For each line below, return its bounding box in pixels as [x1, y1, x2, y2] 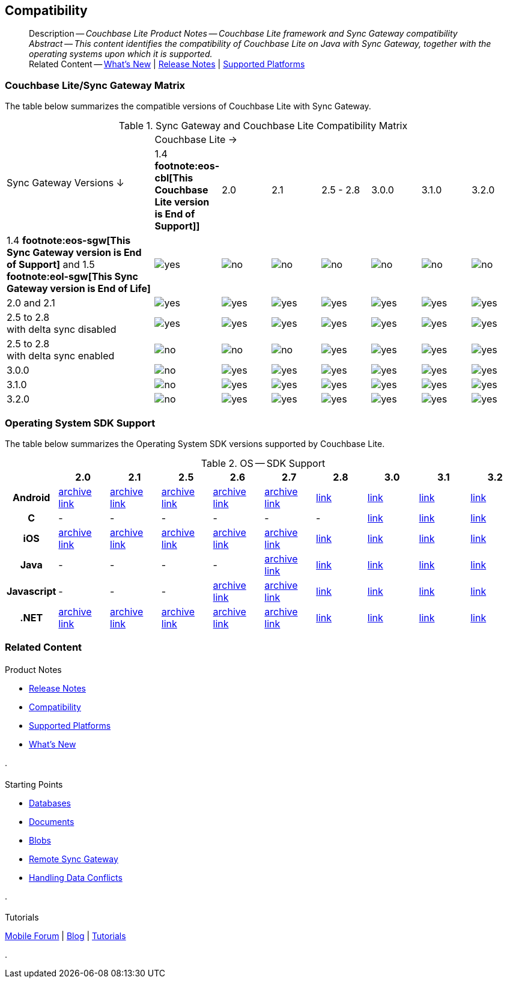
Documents [29, 816, 74, 827]
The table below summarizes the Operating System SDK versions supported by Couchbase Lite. [5, 438, 385, 449]
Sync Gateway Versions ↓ [7, 177, 124, 189]
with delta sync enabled [7, 350, 115, 362]
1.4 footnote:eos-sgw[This [7, 234, 131, 247]
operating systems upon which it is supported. [29, 49, 213, 59]
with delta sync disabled [7, 323, 117, 336]
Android [12, 491, 50, 504]
